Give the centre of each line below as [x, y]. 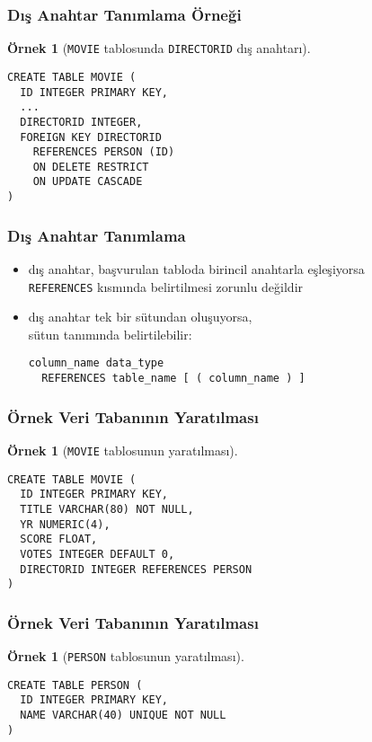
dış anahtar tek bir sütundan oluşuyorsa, [140, 317]
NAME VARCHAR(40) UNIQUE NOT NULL [123, 715]
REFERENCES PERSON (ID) [104, 152]
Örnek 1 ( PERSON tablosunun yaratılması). [126, 656]
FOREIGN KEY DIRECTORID [91, 137]
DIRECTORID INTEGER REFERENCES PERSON [136, 569]
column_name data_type [96, 363]
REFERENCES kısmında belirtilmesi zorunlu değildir [166, 286]
